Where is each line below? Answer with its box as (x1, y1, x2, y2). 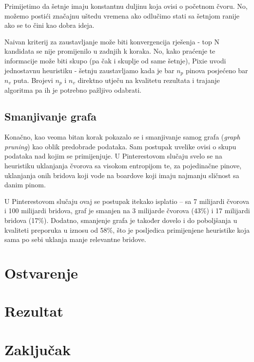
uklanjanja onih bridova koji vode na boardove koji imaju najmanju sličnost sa (4, 170, 239, 180)
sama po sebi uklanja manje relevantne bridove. (4, 234, 146, 244)
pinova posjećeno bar (185, 65, 248, 75)
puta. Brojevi (13, 75, 53, 85)
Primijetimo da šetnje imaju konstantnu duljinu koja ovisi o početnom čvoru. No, (4, 1, 248, 11)
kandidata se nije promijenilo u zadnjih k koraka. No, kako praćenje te (4, 46, 215, 56)
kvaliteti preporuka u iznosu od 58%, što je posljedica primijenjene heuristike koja (4, 224, 250, 235)
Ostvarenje (4, 262, 78, 282)
